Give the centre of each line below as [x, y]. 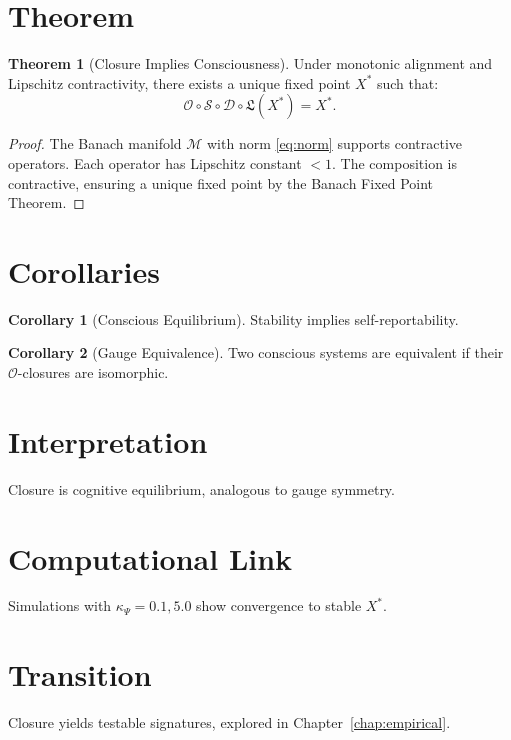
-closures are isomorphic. [93, 372]
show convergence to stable [279, 605]
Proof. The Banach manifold [95, 143]
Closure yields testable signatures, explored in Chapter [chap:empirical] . [229, 722]
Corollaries [84, 270]
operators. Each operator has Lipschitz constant [155, 162]
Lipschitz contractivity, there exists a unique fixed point [179, 82]
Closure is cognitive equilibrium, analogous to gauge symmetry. [201, 488]
